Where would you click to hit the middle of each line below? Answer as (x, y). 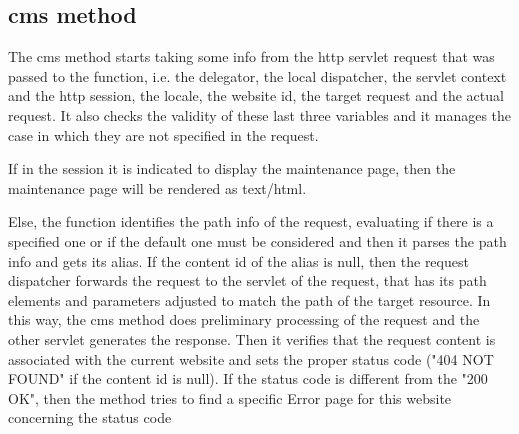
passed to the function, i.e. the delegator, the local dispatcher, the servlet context (257, 75)
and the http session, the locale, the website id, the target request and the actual (256, 95)
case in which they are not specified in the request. (163, 134)
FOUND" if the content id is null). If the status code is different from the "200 (248, 378)
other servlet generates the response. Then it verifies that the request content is (252, 338)
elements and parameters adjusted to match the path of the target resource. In (249, 299)
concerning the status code (90, 417)
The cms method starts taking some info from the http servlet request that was (251, 56)
